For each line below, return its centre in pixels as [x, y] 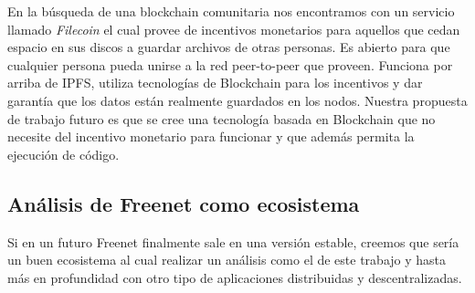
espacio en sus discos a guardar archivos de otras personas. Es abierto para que [229, 47]
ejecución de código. [63, 154]
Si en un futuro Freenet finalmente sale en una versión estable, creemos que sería [233, 241]
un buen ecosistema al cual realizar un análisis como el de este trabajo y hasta [227, 260]
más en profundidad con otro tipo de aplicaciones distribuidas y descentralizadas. [235, 277]
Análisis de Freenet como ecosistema [184, 203]
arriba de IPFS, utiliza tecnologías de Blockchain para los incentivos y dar [215, 83]
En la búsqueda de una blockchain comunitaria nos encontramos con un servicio [231, 11]
